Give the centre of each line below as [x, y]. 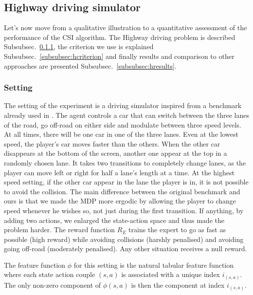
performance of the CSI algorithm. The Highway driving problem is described [120, 37]
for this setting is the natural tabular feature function [154, 265]
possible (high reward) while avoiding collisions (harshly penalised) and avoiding [124, 239]
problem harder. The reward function [60, 230]
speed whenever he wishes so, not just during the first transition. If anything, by [124, 210]
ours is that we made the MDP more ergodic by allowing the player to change [120, 201]
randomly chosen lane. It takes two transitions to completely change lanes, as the [125, 162]
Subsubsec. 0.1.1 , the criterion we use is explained [79, 46]
